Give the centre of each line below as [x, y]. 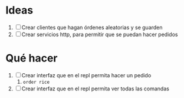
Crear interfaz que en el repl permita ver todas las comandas [95, 89]
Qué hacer [32, 58]
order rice [36, 82]
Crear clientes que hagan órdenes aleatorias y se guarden [92, 27]
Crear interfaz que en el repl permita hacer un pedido [86, 75]
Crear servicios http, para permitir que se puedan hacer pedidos [100, 34]
